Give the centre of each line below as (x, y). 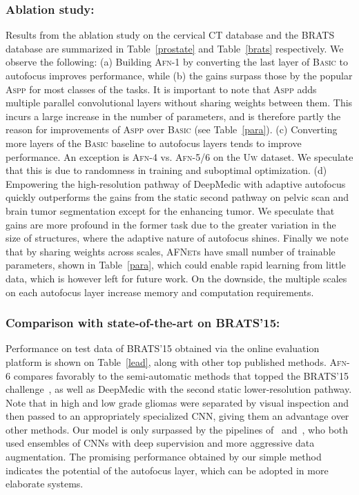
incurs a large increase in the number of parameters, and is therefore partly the (173, 116)
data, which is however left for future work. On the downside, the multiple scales (176, 278)
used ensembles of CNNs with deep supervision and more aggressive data (160, 443)
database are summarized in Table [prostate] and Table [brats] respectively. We (175, 48)
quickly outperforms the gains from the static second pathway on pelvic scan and (177, 197)
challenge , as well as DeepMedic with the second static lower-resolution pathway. (179, 389)
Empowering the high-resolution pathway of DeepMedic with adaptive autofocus (176, 183)
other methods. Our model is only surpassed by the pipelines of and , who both (177, 429)
